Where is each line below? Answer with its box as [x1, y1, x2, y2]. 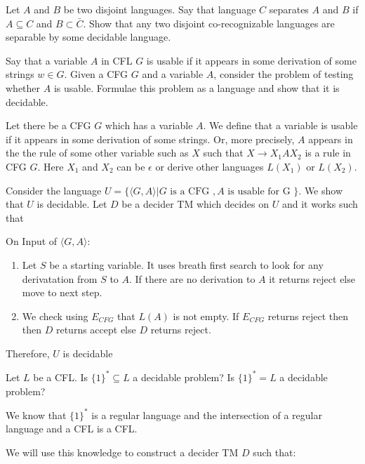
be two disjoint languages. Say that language [63, 2, 256, 16]
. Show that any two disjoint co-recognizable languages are [83, 15, 335, 30]
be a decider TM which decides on [121, 197, 270, 211]
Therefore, [6, 345, 50, 360]
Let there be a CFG [6, 118, 91, 133]
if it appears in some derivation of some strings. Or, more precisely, [6, 131, 295, 146]
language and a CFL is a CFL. [6, 421, 138, 436]
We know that [6, 407, 67, 422]
